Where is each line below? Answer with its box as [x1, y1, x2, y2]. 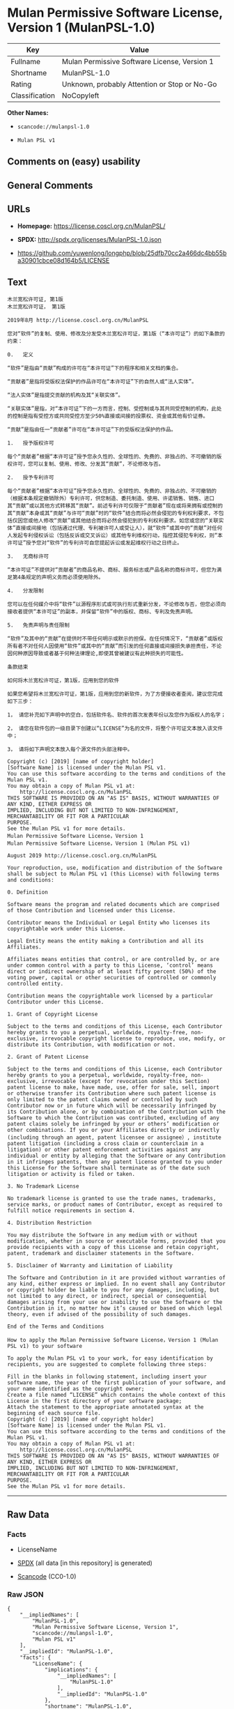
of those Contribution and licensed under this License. [7, 907, 176, 914]
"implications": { [44, 1666, 98, 1673]
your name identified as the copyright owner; [7, 1386, 145, 1393]
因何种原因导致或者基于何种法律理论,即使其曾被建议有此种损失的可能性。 [7, 650, 187, 657]
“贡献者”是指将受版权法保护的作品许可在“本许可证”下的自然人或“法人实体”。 [7, 378, 197, 385]
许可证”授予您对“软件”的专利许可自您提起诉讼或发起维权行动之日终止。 [7, 539, 182, 546]
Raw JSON [7, 1589, 44, 1599]
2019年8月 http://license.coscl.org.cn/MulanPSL [7, 317, 149, 324]
